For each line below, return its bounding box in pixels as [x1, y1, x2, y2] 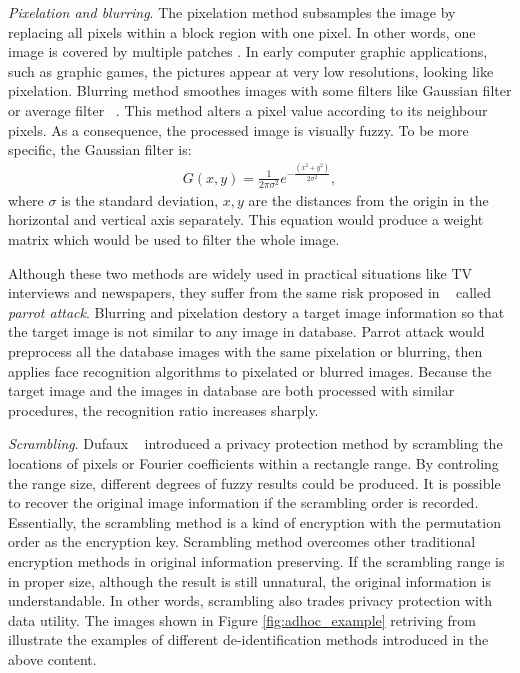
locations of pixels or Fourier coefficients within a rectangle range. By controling [8, 452, 499, 473]
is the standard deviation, [61, 189, 219, 210]
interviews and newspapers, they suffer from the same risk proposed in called [8, 282, 491, 303]
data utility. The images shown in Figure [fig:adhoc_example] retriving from [8, 609, 477, 630]
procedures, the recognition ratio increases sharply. [8, 399, 319, 420]
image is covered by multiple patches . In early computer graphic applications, [8, 41, 488, 62]
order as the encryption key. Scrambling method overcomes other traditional [8, 531, 476, 552]
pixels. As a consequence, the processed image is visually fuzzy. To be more [8, 119, 469, 140]
